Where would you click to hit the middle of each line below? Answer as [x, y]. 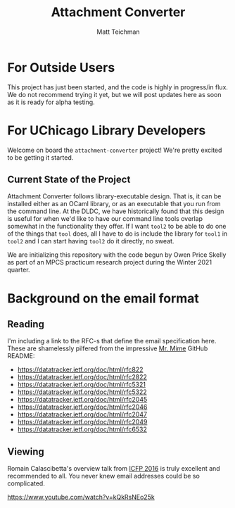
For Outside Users [61, 67]
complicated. [26, 483]
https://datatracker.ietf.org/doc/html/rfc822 [80, 369]
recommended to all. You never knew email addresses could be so [104, 476]
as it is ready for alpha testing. [51, 102]
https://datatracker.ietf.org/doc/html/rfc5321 [82, 385]
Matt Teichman [118, 32]
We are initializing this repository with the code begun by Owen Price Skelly [117, 255]
